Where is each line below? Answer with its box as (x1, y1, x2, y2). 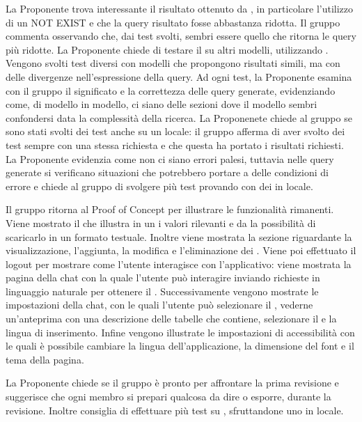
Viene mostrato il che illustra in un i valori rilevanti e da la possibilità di (6, 215, 316, 230)
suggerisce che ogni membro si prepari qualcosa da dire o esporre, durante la (6, 389, 331, 404)
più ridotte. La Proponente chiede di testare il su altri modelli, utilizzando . (6, 42, 329, 56)
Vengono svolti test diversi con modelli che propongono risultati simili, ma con (6, 56, 340, 70)
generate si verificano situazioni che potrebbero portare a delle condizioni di (6, 165, 329, 180)
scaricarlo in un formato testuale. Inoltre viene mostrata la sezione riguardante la (6, 229, 352, 244)
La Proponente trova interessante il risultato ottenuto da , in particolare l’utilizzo (6, 1, 354, 15)
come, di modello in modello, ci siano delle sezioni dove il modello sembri (6, 97, 317, 111)
